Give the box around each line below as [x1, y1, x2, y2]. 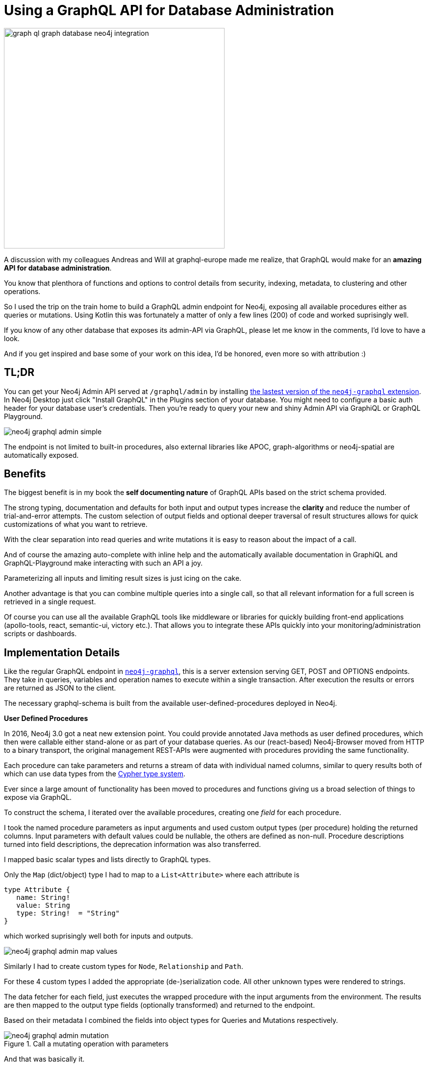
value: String [16, 901, 70, 910]
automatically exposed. [4, 450, 79, 459]
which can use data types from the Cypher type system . [4, 769, 186, 778]
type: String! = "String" [16, 909, 120, 918]
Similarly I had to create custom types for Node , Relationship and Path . [4, 962, 243, 971]
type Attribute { [4, 886, 70, 894]
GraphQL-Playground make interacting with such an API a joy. [4, 559, 203, 568]
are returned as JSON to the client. [4, 684, 116, 693]
